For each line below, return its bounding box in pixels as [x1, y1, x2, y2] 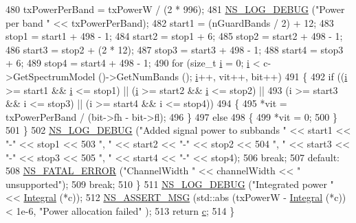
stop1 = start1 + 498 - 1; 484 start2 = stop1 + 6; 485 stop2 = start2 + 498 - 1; [5, 29, 343, 43]
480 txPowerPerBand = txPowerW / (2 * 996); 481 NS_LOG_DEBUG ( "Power [5, 2, 345, 16]
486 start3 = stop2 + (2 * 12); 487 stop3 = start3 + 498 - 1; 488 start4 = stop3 [5, 42, 344, 56]
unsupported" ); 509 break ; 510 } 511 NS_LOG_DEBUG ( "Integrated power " [5, 176, 334, 191]
